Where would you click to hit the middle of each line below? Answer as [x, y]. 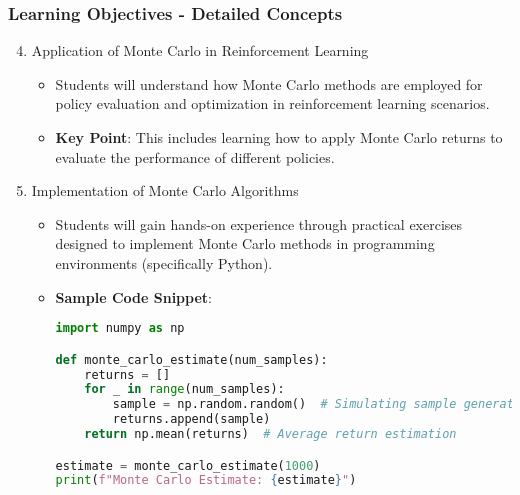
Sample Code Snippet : [133, 296]
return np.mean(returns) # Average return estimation [270, 434]
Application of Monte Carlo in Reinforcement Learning [200, 50]
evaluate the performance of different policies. [195, 156]
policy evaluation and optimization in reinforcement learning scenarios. [272, 103]
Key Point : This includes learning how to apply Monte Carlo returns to [279, 137]
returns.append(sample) [191, 419]
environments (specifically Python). [164, 262]
